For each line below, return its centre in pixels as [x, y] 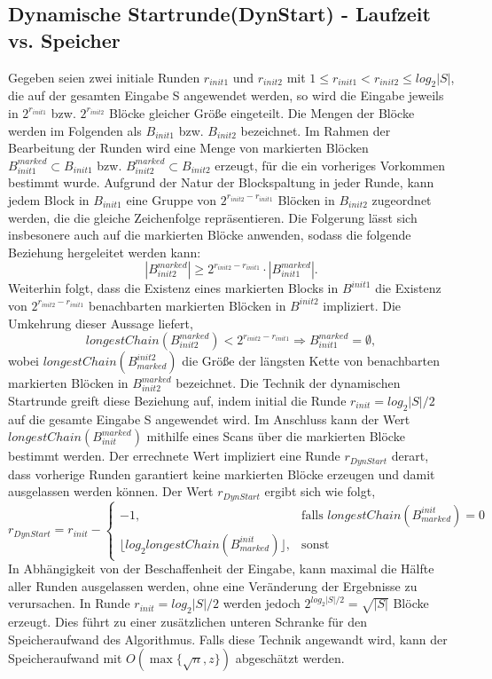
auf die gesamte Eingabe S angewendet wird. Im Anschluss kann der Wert [209, 418]
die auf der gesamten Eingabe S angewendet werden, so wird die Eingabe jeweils [226, 95]
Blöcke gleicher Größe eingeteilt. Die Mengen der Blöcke [262, 112]
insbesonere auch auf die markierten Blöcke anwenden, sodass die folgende [210, 235]
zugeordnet [402, 199]
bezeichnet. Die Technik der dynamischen [288, 383]
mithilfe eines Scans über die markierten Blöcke [276, 436]
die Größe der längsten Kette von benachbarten [311, 361]
